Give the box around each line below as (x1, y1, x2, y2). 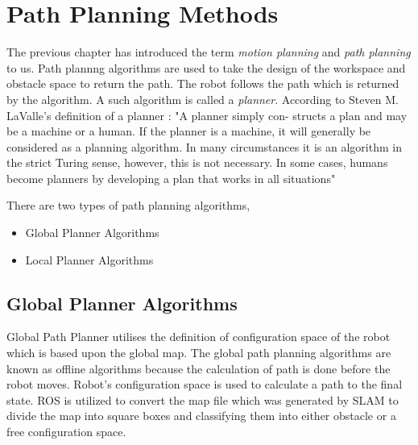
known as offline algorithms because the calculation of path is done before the (6, 360, 391, 376)
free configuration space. (6, 423, 126, 440)
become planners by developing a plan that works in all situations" (6, 169, 336, 186)
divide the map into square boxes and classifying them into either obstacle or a (6, 407, 396, 424)
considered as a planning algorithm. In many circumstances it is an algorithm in (6, 138, 402, 155)
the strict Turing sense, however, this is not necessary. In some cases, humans (6, 154, 388, 171)
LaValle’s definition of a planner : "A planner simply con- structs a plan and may (6, 106, 408, 123)
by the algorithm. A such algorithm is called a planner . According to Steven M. (6, 90, 399, 107)
